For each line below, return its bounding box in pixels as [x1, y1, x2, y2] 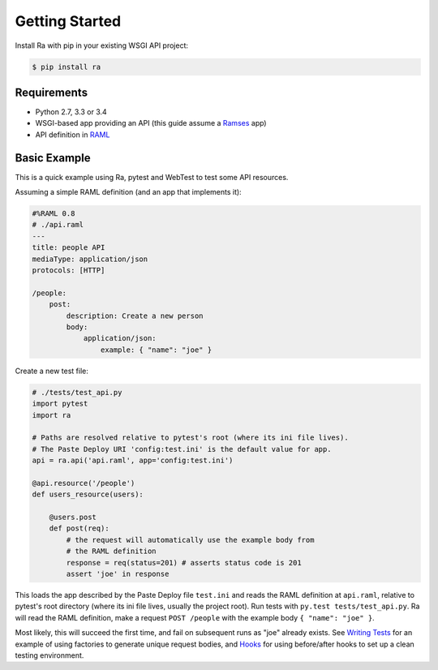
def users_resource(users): [32, 490, 144, 499]
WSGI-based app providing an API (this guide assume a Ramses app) [35, 118, 267, 128]
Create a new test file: [15, 366, 89, 376]
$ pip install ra [32, 62, 101, 71]
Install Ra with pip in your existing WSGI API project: [15, 41, 189, 50]
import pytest [32, 399, 88, 409]
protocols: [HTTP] [32, 266, 105, 275]
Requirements [15, 85, 88, 99]
